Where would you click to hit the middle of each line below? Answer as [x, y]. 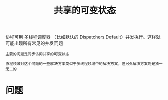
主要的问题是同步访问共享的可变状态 [37, 54]
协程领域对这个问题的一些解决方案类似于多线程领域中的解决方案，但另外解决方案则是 [80, 64]
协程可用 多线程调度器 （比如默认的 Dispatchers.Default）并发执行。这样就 [83, 37]
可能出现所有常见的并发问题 [34, 43]
